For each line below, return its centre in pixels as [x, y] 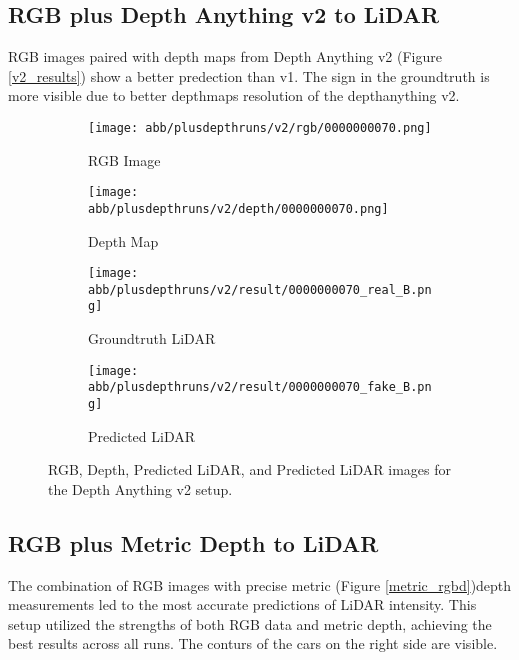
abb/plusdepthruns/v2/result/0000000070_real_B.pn [260, 289]
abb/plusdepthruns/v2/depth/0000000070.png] [238, 208]
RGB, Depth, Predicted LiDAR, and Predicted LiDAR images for [249, 469]
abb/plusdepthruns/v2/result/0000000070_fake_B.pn [260, 387]
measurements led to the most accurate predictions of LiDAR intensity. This [242, 604]
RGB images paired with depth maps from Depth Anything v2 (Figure [225, 56]
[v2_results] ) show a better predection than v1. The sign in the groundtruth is [249, 75]
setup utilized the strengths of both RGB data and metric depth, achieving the [250, 623]
